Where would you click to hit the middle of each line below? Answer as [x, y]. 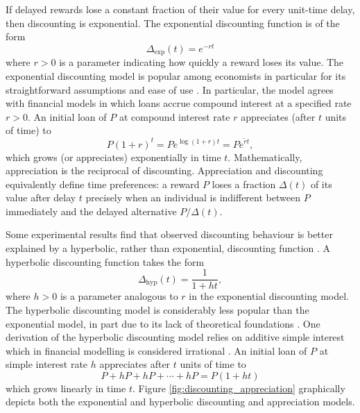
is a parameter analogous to [119, 296]
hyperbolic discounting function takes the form [105, 261]
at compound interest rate [174, 116]
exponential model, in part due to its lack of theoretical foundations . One [163, 323]
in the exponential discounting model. [269, 296]
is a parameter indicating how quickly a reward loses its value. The [202, 62]
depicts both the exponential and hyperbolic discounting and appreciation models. [180, 402]
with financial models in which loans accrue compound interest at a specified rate [179, 103]
